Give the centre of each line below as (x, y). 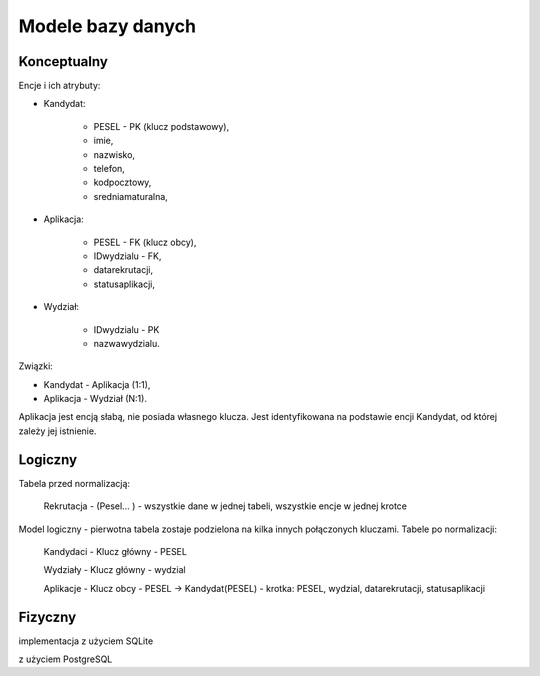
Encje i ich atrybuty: (59, 86)
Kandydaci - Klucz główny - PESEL (115, 551)
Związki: (36, 366)
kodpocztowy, (122, 182)
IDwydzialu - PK (126, 329)
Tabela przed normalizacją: (74, 483)
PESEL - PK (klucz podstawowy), (161, 126)
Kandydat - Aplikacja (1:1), (97, 384)
